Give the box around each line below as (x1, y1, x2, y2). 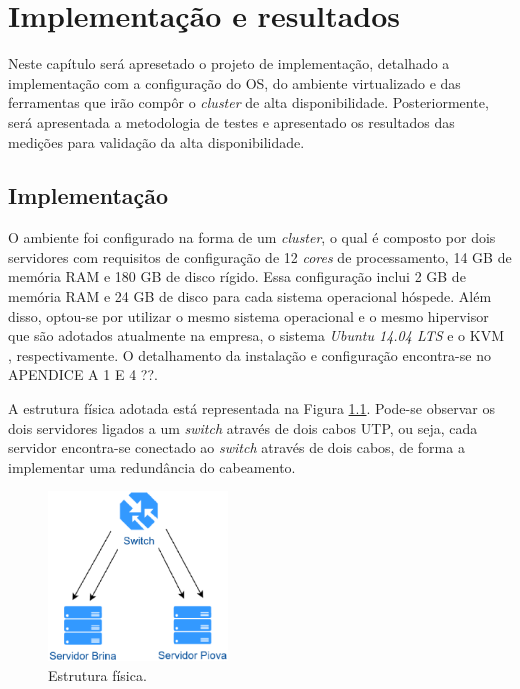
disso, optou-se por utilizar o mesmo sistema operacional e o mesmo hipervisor (8, 305, 489, 326)
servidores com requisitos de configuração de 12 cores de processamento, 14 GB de (8, 246, 512, 267)
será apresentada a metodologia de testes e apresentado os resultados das (8, 111, 455, 132)
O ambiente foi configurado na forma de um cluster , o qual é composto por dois (8, 227, 496, 248)
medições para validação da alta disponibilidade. (8, 131, 305, 152)
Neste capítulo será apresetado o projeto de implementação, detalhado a (8, 53, 450, 74)
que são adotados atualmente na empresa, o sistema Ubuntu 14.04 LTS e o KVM (8, 325, 504, 346)
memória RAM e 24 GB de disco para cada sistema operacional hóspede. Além (8, 286, 492, 307)
